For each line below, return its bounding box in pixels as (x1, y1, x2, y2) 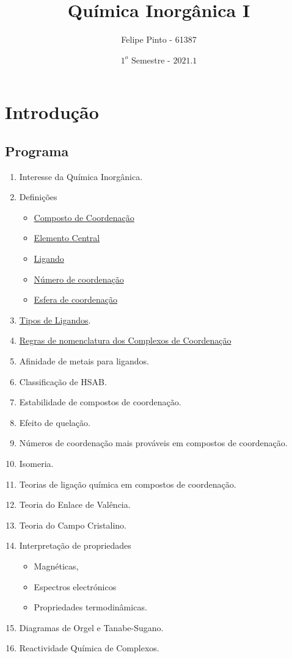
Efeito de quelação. (19, 416, 90, 428)
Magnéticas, (34, 559, 79, 572)
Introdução (5, 99, 99, 125)
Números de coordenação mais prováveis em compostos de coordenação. (19, 436, 288, 449)
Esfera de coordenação (34, 293, 118, 306)
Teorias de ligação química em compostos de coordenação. (19, 477, 236, 490)
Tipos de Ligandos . (19, 313, 91, 326)
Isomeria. (19, 457, 54, 470)
